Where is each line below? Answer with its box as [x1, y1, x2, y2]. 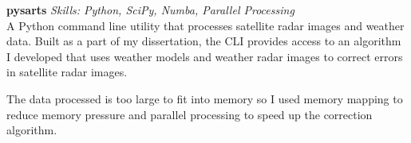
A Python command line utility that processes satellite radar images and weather [6, 17, 405, 33]
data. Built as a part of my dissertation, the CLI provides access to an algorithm [6, 33, 401, 49]
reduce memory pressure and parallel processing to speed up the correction [6, 106, 373, 122]
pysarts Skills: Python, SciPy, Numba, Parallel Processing [6, 2, 294, 17]
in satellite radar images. [6, 64, 128, 80]
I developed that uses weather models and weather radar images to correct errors [6, 48, 403, 64]
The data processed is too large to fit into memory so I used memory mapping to [6, 90, 403, 106]
